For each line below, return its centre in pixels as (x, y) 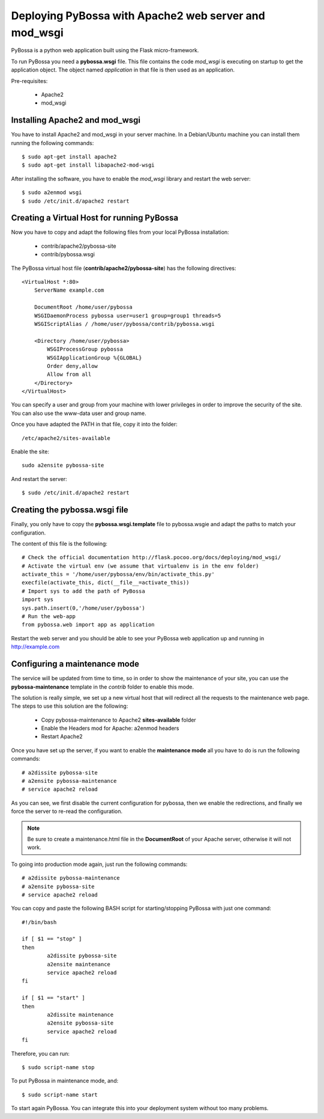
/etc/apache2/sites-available (66, 438)
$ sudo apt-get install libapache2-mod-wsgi (88, 165)
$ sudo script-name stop (58, 1067)
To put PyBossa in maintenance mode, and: (65, 1081)
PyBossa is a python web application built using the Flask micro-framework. (105, 51)
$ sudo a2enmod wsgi (52, 193)
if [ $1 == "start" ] (53, 998)
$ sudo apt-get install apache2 (69, 157)
